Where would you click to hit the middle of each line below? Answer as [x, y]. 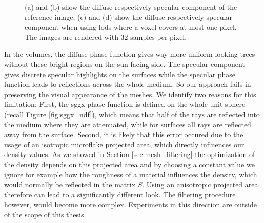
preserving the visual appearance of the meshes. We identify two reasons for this [130, 94]
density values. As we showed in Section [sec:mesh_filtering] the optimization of [130, 154]
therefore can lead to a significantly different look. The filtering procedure [120, 194]
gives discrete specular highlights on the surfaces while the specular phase [120, 74]
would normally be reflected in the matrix [70, 184]
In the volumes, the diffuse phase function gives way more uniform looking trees [130, 54]
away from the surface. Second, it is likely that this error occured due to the [124, 134]
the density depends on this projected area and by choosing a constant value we [129, 164]
